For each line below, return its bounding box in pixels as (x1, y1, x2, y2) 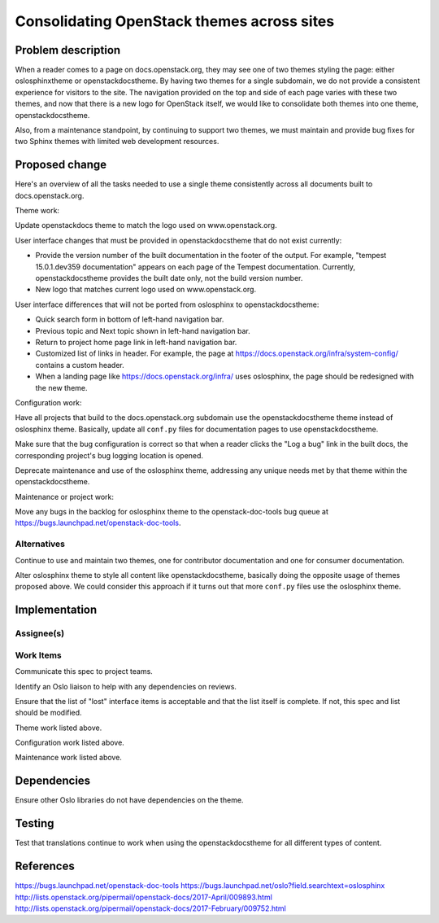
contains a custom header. (35, 360, 125, 370)
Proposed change (15, 158, 107, 172)
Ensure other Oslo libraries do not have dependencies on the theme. (15, 795, 244, 805)
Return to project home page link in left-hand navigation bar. (35, 338, 237, 347)
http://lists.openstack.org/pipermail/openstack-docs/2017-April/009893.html (15, 892, 272, 902)
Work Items (15, 650, 62, 661)
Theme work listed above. (15, 723, 102, 733)
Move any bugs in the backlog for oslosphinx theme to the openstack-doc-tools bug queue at (15, 507, 328, 517)
